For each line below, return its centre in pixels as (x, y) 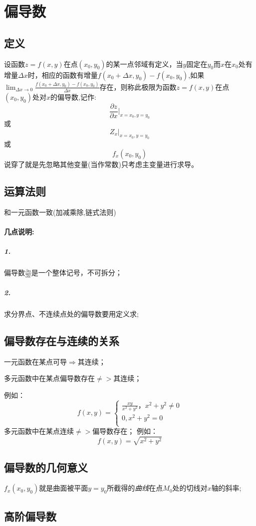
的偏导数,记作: (73, 96)
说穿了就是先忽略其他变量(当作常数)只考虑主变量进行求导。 (101, 164)
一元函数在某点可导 (35, 361)
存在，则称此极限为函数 (138, 87)
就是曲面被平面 (64, 488)
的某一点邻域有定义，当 (144, 64)
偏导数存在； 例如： (125, 431)
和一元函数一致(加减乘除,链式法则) (60, 212)
